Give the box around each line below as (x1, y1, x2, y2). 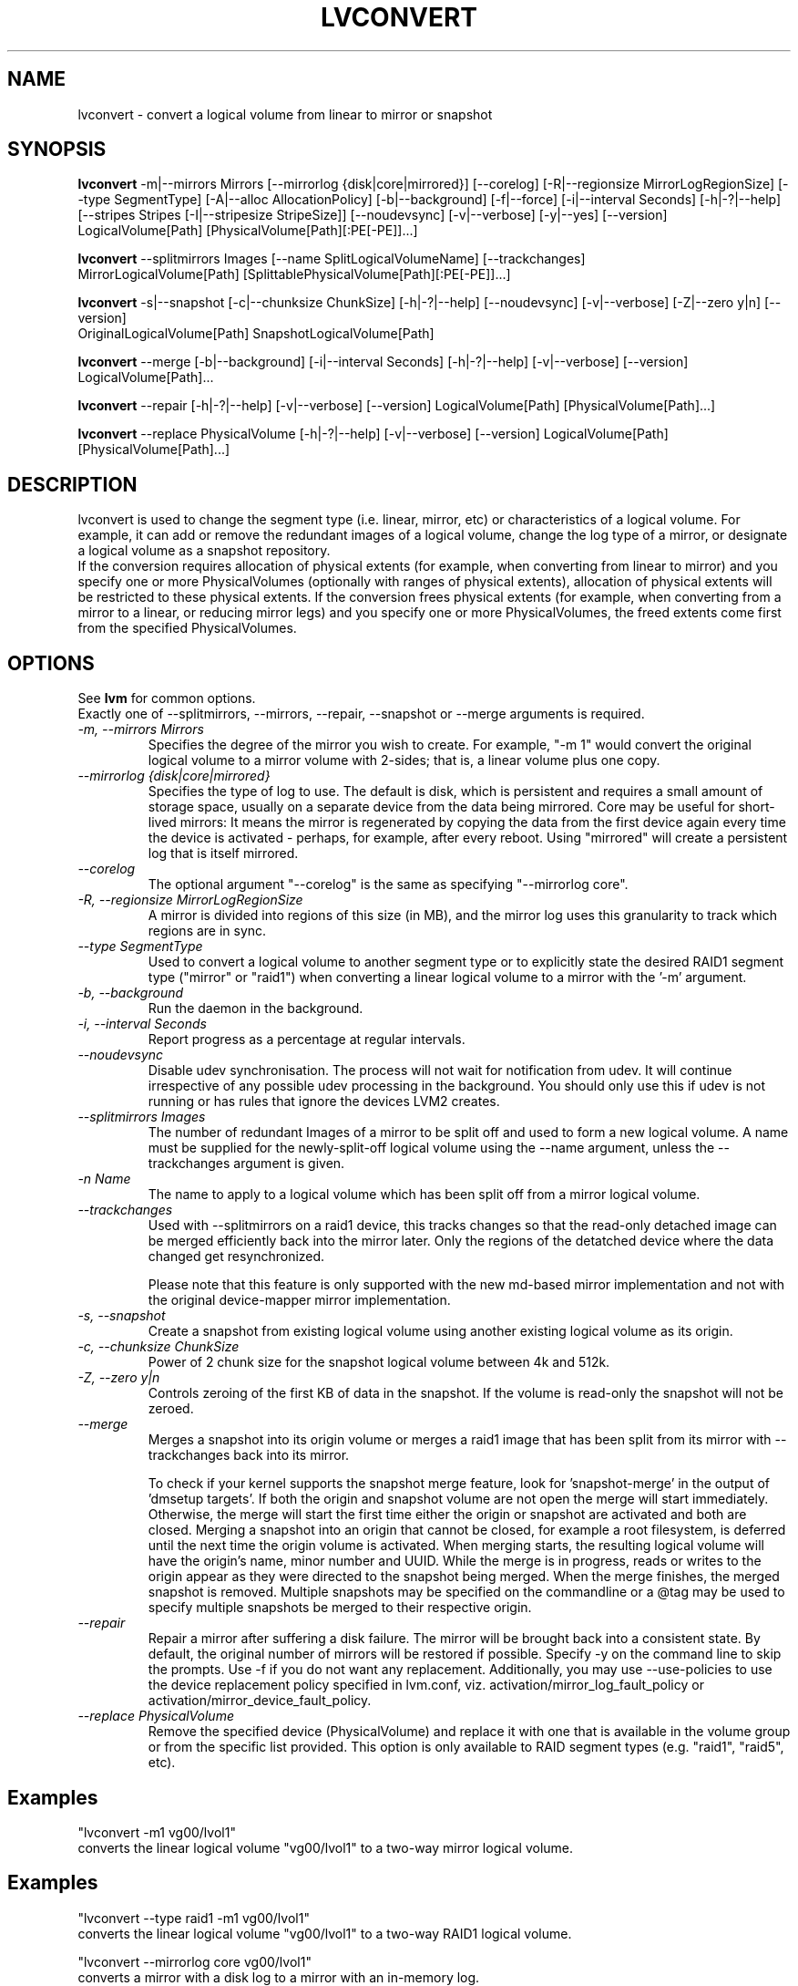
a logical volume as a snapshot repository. (77, 543, 331, 559)
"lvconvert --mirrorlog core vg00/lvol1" (77, 1953, 312, 1970)
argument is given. (233, 1155, 345, 1172)
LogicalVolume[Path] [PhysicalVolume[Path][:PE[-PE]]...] (77, 222, 418, 239)
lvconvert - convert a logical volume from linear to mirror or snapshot (77, 106, 493, 122)
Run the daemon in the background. (148, 1000, 363, 1017)
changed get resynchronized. (148, 1248, 325, 1265)
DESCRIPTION (7, 472, 138, 496)
